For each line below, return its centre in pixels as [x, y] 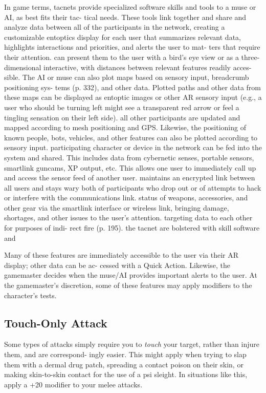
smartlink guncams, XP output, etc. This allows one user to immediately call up [130, 167]
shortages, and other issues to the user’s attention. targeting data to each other [128, 218]
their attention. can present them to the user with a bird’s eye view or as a [121, 57]
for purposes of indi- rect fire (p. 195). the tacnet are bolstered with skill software [132, 228]
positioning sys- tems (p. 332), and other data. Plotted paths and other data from [133, 87]
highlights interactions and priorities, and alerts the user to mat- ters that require [132, 47]
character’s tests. [30, 295]
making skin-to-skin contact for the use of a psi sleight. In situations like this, [126, 374]
